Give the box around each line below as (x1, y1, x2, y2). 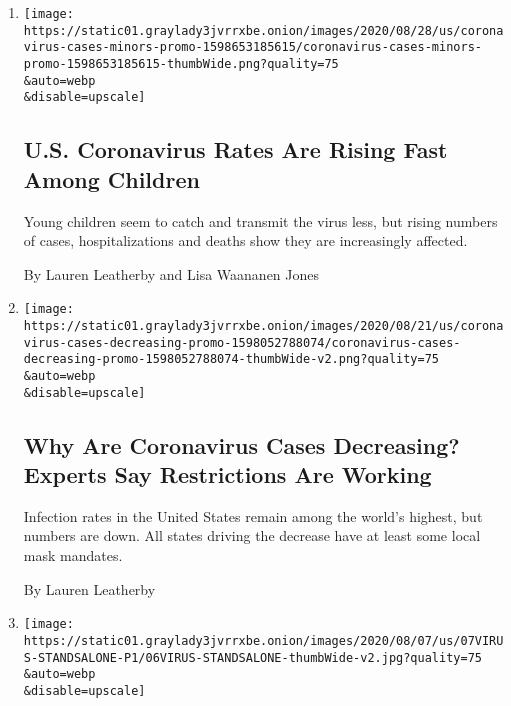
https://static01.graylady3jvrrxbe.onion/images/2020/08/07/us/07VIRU (23, 633, 504, 648)
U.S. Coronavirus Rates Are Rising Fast (23, 134, 448, 165)
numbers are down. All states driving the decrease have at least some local (23, 525, 481, 546)
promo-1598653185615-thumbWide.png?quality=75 (23, 56, 339, 71)
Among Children (23, 163, 200, 194)
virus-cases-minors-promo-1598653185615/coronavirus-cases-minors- (23, 40, 482, 55)
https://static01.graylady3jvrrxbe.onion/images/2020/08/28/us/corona (23, 23, 504, 38)
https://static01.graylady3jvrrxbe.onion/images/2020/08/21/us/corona (23, 318, 504, 333)
